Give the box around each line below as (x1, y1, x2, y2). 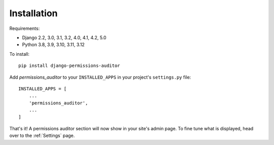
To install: (9, 51, 30, 57)
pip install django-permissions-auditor (18, 63, 120, 68)
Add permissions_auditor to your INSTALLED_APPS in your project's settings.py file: (9, 74, 191, 80)
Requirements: (9, 25, 40, 31)
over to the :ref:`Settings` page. (9, 132, 75, 139)
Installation (9, 8, 58, 19)
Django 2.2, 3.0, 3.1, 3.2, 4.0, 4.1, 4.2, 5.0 (22, 34, 107, 41)
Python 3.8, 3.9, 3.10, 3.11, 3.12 (22, 42, 85, 48)
